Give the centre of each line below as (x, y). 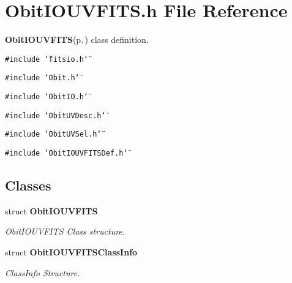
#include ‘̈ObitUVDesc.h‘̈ (55, 115)
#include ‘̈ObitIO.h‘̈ (47, 97)
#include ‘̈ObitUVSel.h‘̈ (53, 134)
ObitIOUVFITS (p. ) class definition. (77, 40)
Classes (28, 185)
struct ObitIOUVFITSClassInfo (71, 252)
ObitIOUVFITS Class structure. (65, 231)
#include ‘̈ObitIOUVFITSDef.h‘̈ (66, 153)
